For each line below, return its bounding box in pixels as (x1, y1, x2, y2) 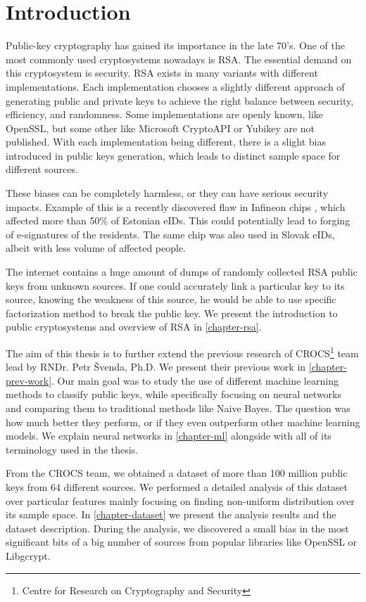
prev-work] (6, 373, 52, 388)
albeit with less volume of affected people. (6, 241, 187, 255)
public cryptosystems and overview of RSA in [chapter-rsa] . (6, 319, 262, 334)
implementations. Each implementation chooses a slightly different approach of (6, 79, 345, 94)
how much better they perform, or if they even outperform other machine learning (6, 414, 360, 429)
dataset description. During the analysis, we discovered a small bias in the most (6, 520, 349, 535)
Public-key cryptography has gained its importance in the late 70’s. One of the (6, 38, 346, 53)
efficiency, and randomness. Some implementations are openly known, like (6, 107, 324, 122)
